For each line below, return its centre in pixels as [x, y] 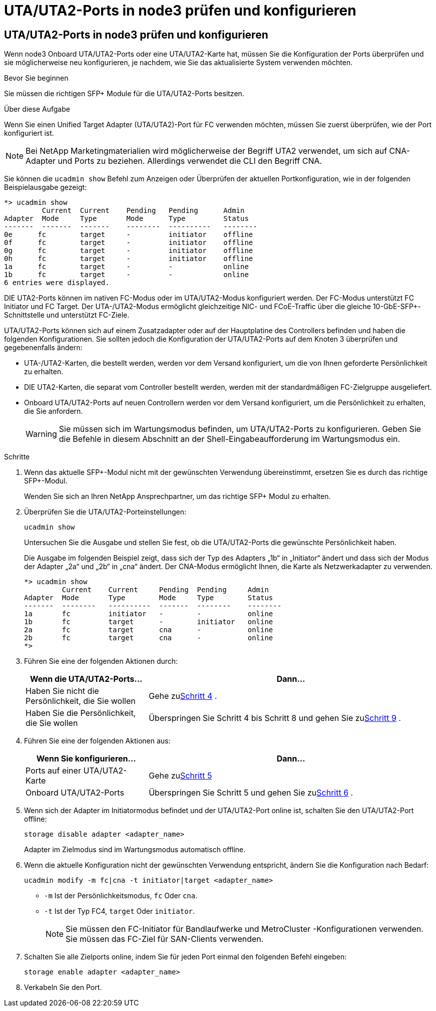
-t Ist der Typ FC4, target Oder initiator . [120, 911]
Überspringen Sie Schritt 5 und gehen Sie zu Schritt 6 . [251, 793]
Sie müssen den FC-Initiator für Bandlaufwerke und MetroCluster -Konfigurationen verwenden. [245, 929]
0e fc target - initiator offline [129, 235]
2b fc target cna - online [149, 638]
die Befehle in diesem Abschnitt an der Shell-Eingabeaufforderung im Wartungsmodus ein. [230, 439]
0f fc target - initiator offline [129, 243]
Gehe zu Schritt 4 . [183, 696]
